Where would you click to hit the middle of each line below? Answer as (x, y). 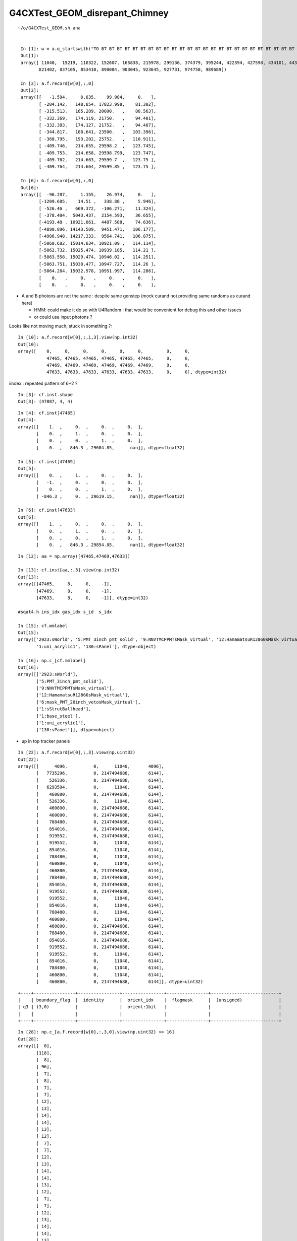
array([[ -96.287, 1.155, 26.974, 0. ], (88, 194)
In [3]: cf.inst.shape (46, 395)
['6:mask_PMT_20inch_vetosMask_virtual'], (89, 702)
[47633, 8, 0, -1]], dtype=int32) (92, 598)
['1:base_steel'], (59, 716)
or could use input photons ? (63, 317)
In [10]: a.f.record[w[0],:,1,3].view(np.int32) (78, 337)
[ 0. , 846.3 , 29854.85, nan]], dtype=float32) (111, 545)
